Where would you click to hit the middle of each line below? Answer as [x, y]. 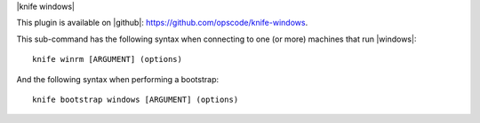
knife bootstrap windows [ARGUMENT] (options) [136, 99]
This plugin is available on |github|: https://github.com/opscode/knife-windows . [162, 23]
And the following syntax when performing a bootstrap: [118, 79]
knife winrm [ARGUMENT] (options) [107, 59]
